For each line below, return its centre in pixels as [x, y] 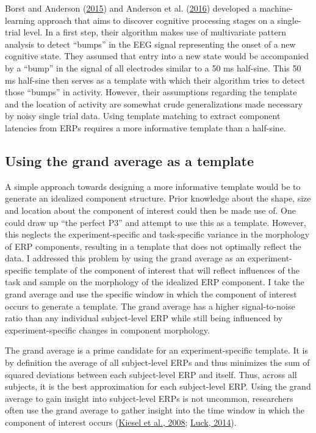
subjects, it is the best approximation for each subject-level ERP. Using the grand [158, 386]
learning [20, 20]
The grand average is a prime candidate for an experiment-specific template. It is [156, 350]
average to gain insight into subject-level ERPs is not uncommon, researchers [149, 398]
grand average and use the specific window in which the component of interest [151, 294]
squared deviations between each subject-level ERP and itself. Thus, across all [151, 374]
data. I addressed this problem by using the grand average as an [125, 258]
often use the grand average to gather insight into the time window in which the [155, 410]
